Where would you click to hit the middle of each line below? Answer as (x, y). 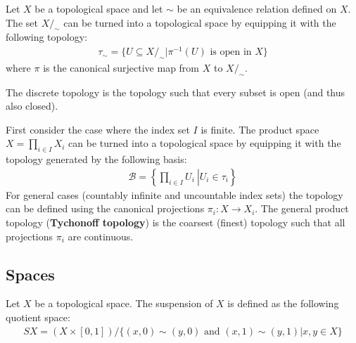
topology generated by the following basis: (96, 159)
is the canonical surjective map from (121, 67)
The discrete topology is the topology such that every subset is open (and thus (176, 92)
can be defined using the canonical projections (105, 208)
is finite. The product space (260, 129)
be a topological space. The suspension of (124, 303)
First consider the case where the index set (98, 129)
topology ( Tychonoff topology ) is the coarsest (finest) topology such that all (176, 222)
